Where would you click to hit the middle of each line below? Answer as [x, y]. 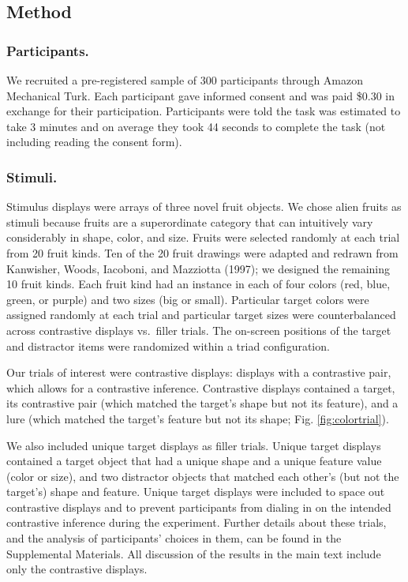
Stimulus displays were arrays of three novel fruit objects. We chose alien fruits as [204, 207]
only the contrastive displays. [77, 569]
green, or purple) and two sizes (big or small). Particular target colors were [188, 299]
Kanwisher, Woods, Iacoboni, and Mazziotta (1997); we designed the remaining [198, 268]
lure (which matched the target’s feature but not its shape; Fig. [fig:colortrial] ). [198, 418]
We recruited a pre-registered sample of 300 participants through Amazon [185, 80]
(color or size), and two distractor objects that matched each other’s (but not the [203, 476]
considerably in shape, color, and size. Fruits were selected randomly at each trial [203, 237]
